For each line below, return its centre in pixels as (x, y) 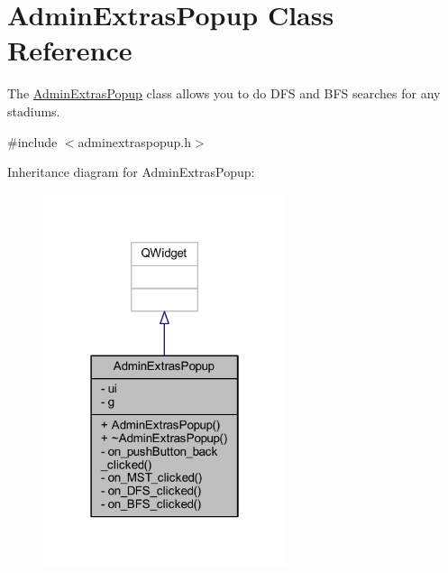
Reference (70, 50)
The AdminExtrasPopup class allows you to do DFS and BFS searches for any (224, 93)
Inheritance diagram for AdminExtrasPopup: (131, 172)
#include (32, 141)
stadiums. (34, 111)
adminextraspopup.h (134, 141)
